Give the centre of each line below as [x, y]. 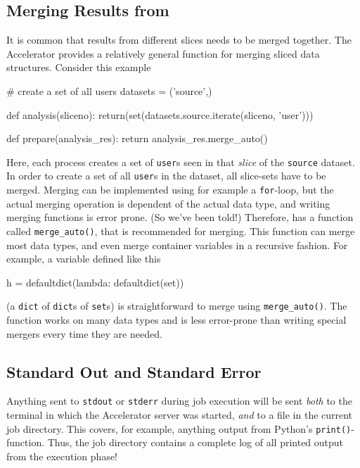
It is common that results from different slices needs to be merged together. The [179, 40]
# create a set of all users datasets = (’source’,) [109, 90]
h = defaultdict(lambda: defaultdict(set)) [95, 282]
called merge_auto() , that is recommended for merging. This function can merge [181, 230]
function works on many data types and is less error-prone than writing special [176, 320]
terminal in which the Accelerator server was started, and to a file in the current [180, 415]
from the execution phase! [62, 456]
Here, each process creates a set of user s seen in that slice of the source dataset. [181, 162]
